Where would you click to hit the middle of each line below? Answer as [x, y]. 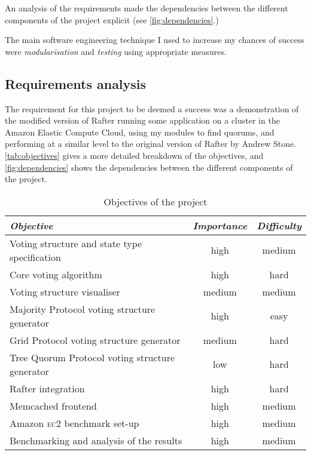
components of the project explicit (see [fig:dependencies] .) [112, 19]
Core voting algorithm [56, 274]
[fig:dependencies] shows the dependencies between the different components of [149, 167]
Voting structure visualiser [65, 291]
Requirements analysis [76, 83]
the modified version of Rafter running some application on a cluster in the [142, 120]
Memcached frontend [53, 405]
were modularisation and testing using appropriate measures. [116, 51]
